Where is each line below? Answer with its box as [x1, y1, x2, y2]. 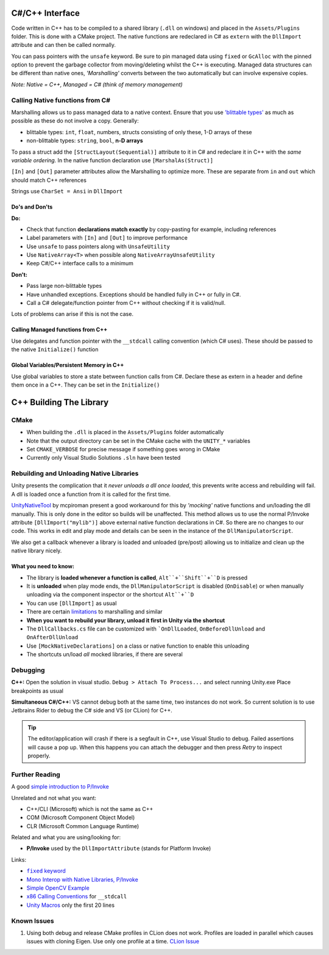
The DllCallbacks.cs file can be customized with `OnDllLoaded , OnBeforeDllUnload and [26, 625, 265, 632]
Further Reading [11, 770, 60, 779]
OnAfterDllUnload [26, 634, 79, 641]
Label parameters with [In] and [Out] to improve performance [26, 234, 188, 241]
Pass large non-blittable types [26, 282, 102, 290]
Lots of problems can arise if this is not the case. [11, 310, 134, 318]
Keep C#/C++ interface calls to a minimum [26, 260, 133, 267]
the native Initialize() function [11, 346, 99, 353]
